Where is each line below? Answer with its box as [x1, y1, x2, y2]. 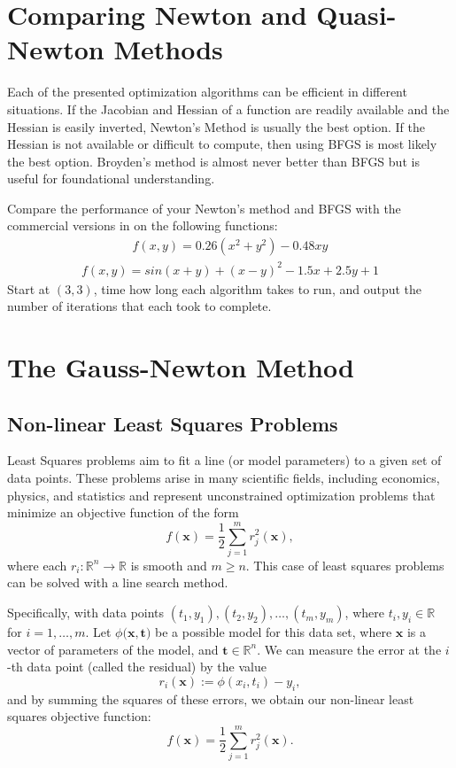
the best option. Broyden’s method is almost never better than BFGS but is [7, 151, 420, 170]
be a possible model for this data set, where [154, 623, 392, 641]
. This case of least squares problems [245, 555, 444, 574]
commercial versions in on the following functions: [7, 216, 278, 235]
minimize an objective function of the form [7, 503, 239, 522]
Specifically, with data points [7, 603, 165, 622]
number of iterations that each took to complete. [7, 297, 272, 315]
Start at [7, 279, 50, 298]
